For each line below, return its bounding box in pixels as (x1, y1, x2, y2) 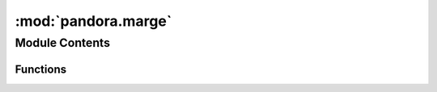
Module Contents (15, 36, 111, 50)
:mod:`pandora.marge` (15, 12, 172, 30)
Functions (15, 62, 67, 76)
